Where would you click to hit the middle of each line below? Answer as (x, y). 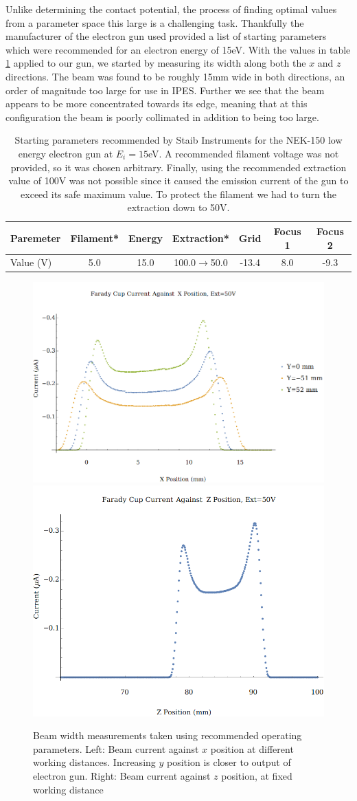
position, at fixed (257, 775)
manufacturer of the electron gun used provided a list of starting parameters (166, 36)
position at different (252, 748)
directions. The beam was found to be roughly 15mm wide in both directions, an (175, 76)
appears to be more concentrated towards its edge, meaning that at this (157, 103)
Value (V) (31, 262)
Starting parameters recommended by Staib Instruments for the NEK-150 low (178, 140)
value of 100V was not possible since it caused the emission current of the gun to (178, 180)
